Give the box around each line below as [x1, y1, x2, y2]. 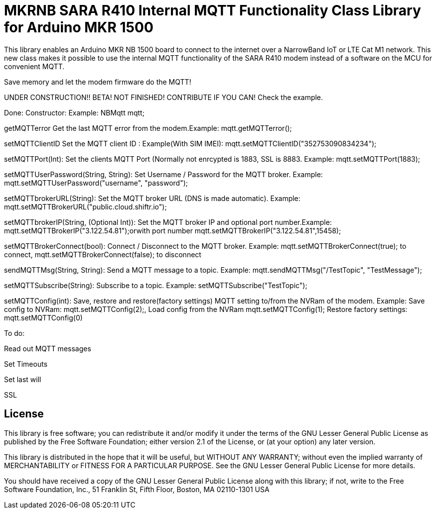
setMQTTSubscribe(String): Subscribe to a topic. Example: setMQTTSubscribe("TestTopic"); [4, 281, 307, 290]
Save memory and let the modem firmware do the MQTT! [4, 77, 191, 86]
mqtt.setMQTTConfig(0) [4, 313, 83, 322]
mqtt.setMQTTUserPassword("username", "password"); [4, 178, 188, 187]
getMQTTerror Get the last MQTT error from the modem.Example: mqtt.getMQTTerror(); [4, 123, 292, 132]
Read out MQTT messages [4, 344, 91, 353]
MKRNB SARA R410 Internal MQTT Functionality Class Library [4, 2, 421, 19]
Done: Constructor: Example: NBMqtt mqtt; [4, 108, 145, 117]
